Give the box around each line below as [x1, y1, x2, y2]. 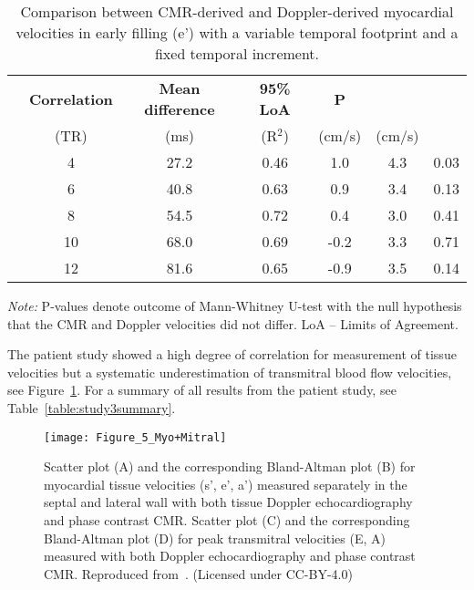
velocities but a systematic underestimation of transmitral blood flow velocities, [7, 362, 452, 381]
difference [144, 98, 215, 119]
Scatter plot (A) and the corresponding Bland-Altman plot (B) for [44, 457, 416, 476]
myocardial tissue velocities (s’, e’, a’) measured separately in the [44, 474, 407, 493]
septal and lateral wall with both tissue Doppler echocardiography [44, 492, 413, 512]
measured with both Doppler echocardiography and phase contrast [44, 546, 416, 565]
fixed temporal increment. [154, 43, 320, 64]
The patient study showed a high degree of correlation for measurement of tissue [7, 345, 457, 364]
